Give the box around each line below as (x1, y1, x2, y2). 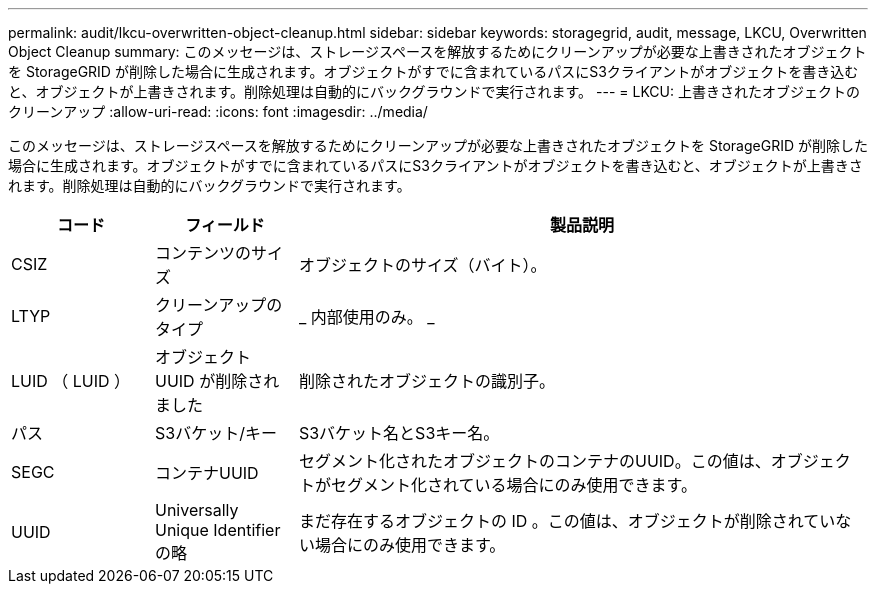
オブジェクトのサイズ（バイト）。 (298, 255, 547, 275)
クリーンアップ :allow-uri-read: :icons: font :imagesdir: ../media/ (8, 103, 428, 120)
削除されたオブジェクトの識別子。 (298, 371, 555, 391)
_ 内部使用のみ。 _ (298, 307, 435, 327)
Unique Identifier (154, 520, 281, 540)
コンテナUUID (154, 463, 259, 483)
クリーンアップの (154, 295, 283, 315)
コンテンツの (154, 243, 251, 263)
